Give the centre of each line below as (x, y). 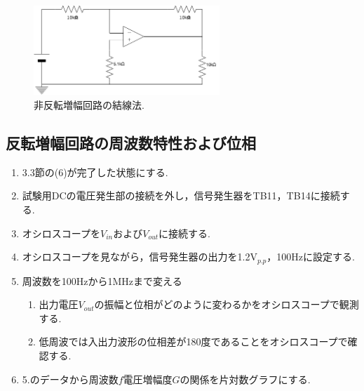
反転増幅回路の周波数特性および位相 (131, 142)
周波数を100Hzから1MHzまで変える (102, 280)
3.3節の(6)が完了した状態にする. (95, 172)
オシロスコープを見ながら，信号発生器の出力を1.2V (140, 257)
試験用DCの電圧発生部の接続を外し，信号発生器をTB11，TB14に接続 (181, 195)
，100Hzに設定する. (311, 257)
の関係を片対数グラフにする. (245, 379)
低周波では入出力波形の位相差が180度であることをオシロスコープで (193, 342)
